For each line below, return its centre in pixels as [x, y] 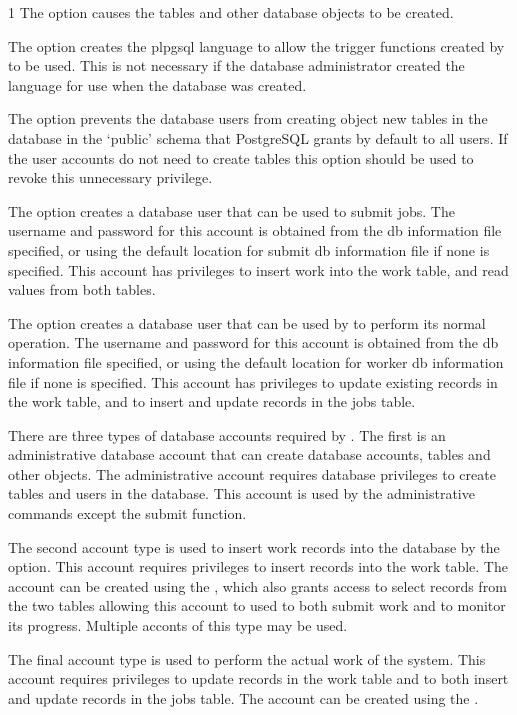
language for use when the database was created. [157, 84]
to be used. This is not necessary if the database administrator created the [236, 65]
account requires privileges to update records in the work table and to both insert [258, 678]
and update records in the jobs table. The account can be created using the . [243, 697]
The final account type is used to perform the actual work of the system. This [247, 658]
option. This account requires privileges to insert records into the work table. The [258, 566]
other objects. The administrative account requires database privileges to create [252, 473]
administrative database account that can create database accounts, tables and [249, 454]
